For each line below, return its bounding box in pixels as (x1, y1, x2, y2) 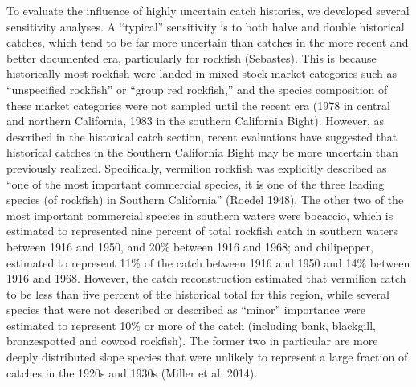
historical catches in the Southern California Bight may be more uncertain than (6, 144, 398, 161)
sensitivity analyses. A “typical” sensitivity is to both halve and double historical (6, 18, 405, 35)
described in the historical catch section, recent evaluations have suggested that (6, 128, 398, 145)
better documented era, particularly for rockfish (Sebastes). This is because (6, 49, 377, 66)
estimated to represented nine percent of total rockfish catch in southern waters (6, 222, 398, 239)
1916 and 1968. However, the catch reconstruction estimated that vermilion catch (6, 270, 406, 287)
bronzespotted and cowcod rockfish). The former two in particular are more (6, 332, 378, 349)
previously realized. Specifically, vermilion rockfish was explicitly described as (6, 159, 387, 176)
